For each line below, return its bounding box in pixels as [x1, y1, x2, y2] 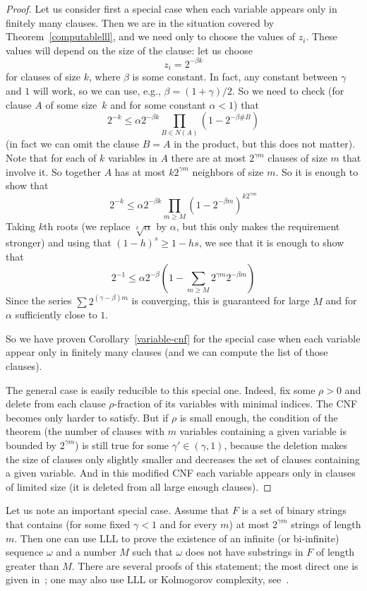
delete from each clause [6, 396, 106, 411]
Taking [6, 219, 36, 234]
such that [132, 544, 173, 559]
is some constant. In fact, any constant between [132, 69, 338, 84]
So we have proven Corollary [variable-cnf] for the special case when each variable [6, 330, 361, 345]
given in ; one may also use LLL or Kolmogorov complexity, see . [6, 572, 289, 587]
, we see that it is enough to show [198, 234, 344, 249]
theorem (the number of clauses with [6, 424, 164, 438]
